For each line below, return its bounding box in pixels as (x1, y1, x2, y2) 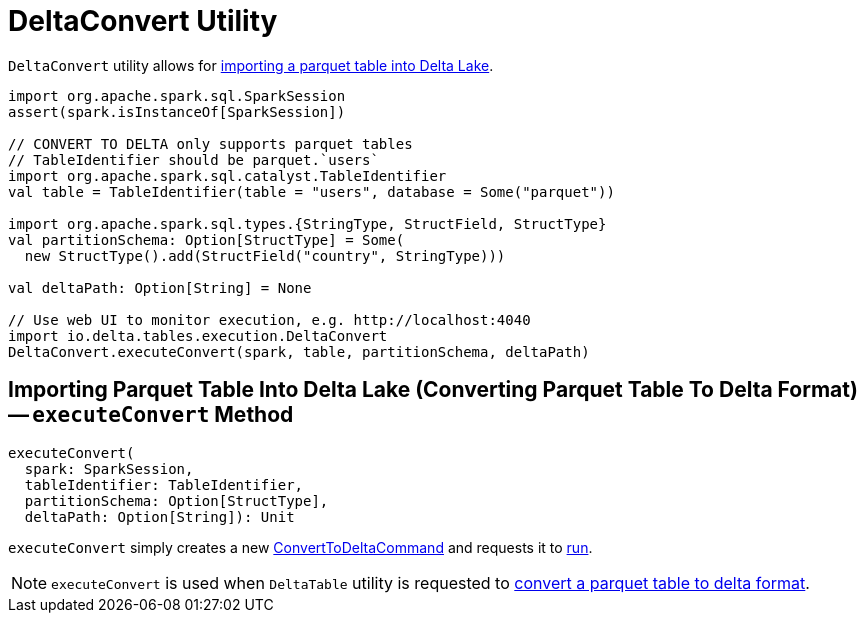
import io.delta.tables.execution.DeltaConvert (8, 327, 388, 344)
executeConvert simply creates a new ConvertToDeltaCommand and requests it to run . (8, 538, 593, 556)
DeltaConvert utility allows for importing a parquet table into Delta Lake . (8, 56, 494, 74)
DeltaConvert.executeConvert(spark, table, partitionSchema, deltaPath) (8, 343, 590, 360)
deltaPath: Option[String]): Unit (24, 508, 295, 525)
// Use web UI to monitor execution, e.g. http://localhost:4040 (8, 311, 531, 328)
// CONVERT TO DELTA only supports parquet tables (8, 135, 413, 152)
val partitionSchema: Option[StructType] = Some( (8, 231, 405, 248)
